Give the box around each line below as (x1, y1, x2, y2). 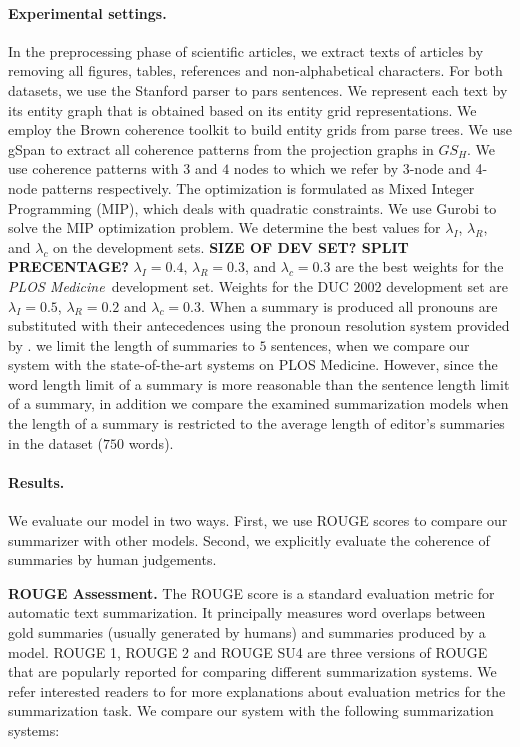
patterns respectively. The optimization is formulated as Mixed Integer (41, 177, 475, 198)
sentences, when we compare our (271, 334, 470, 355)
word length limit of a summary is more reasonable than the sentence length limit (8, 373, 510, 394)
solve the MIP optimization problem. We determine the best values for (8, 217, 441, 238)
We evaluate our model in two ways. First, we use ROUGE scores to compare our (8, 510, 508, 531)
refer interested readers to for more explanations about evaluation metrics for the (8, 680, 506, 701)
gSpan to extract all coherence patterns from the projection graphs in (8, 138, 434, 159)
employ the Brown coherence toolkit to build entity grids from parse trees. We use (8, 119, 512, 140)
